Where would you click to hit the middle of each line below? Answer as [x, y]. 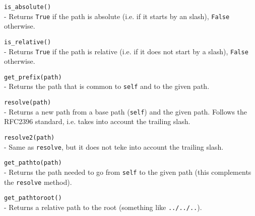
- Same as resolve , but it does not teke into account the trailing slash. [114, 146]
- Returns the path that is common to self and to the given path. [107, 86]
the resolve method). [38, 182]
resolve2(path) [29, 138]
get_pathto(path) [33, 163]
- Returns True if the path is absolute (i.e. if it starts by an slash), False [117, 16]
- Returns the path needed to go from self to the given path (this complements [128, 172]
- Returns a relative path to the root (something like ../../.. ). [103, 207]
